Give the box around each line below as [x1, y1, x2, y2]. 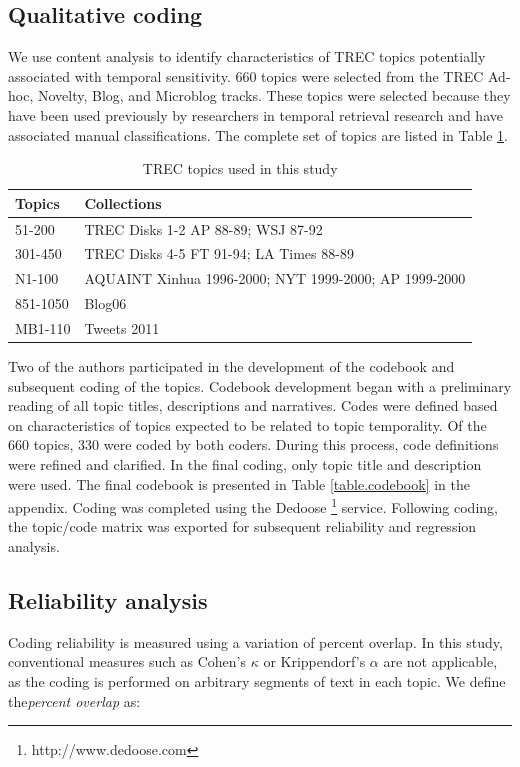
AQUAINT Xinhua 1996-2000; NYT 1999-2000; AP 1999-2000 [84, 268, 466, 289]
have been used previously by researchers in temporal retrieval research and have [8, 104, 503, 125]
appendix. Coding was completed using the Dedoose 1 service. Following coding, [8, 494, 498, 517]
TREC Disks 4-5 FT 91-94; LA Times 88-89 [84, 243, 354, 264]
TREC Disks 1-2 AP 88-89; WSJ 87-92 [84, 218, 323, 239]
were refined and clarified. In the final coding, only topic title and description [8, 454, 482, 475]
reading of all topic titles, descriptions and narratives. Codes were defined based [8, 395, 498, 416]
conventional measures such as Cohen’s [8, 651, 246, 672]
